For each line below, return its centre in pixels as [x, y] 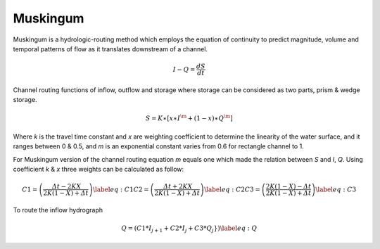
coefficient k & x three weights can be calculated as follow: [99, 170]
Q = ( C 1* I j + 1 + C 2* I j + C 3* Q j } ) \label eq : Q [189, 229]
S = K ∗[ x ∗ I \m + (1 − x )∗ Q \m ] [189, 117]
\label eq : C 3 [336, 189]
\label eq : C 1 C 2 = [121, 189]
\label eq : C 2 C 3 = [232, 189]
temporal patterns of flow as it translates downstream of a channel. [110, 49]
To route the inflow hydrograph [58, 210]
